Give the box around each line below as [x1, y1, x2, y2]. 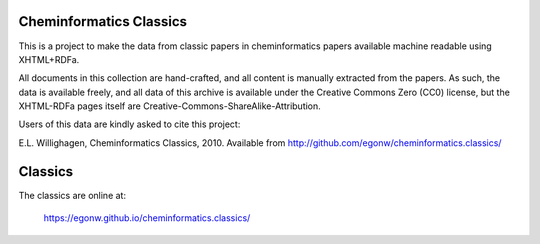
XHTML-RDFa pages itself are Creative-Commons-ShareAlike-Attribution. [18, 100, 322, 112]
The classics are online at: [18, 189, 127, 201]
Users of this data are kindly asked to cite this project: [18, 118, 241, 130]
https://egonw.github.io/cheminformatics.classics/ [43, 212, 251, 224]
